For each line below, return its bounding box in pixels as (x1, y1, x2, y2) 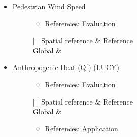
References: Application (45, 123, 118, 133)
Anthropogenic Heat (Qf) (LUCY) (12, 62, 120, 73)
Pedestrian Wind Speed (12, 1, 86, 11)
